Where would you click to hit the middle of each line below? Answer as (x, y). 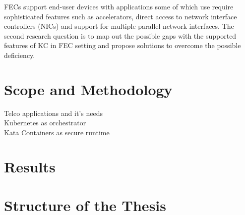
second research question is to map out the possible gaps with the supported (120, 35)
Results (30, 166)
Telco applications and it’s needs (53, 113)
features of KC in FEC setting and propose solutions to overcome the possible (122, 45)
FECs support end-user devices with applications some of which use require (119, 6)
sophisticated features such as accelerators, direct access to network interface (121, 16)
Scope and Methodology (88, 89)
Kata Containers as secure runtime (57, 132)
